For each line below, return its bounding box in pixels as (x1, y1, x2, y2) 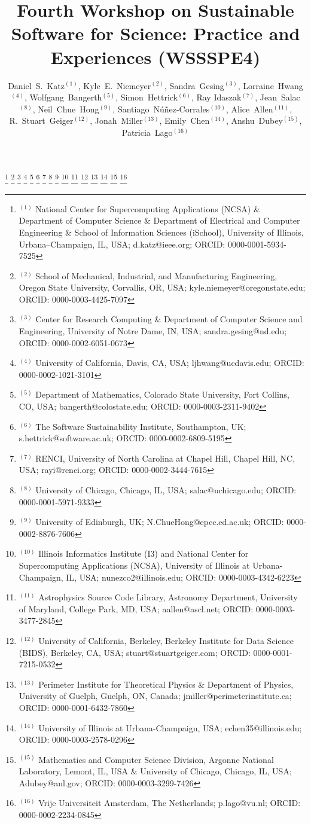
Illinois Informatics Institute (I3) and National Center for (38, 547, 249, 560)
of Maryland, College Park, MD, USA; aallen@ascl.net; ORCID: (19, 602, 254, 615)
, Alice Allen (225, 102, 273, 115)
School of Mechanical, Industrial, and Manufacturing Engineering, (35, 269, 278, 282)
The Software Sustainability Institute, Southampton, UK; (35, 420, 246, 432)
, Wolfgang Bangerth (24, 91, 102, 103)
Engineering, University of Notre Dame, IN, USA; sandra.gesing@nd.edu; (19, 325, 287, 337)
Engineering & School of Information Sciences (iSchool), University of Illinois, (19, 225, 304, 238)
